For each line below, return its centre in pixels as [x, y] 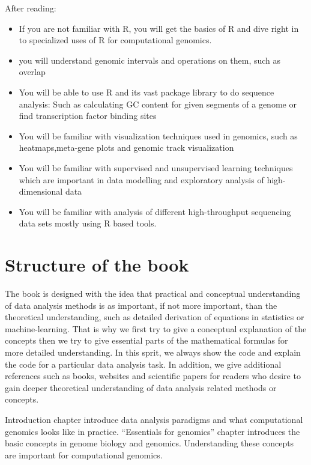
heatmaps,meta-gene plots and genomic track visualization [126, 147]
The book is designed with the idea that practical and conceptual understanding [153, 293]
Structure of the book [97, 265]
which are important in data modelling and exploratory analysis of [141, 179]
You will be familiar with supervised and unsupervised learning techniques [156, 167]
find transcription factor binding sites [88, 116]
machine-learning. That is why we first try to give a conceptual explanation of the [156, 328]
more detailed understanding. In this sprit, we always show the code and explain [153, 352]
